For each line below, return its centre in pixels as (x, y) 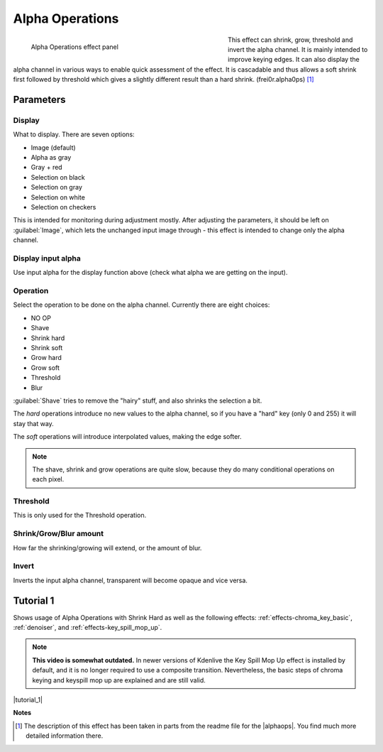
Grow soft (45, 367)
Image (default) (53, 147)
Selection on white (58, 197)
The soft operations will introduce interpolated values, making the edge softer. (127, 437)
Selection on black (58, 177)
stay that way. (34, 423)
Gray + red (47, 168)
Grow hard (46, 358)
